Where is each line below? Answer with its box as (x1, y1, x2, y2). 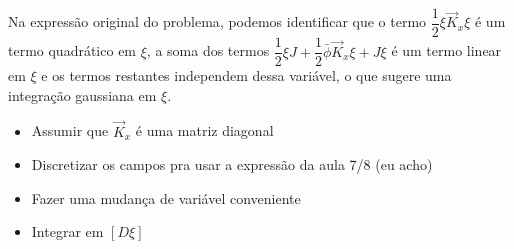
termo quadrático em (8, 40, 137, 61)
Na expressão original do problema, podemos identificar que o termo (8, 11, 427, 32)
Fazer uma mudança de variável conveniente (31, 187, 301, 208)
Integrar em (31, 221, 104, 242)
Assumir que (31, 120, 109, 141)
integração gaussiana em (8, 84, 157, 105)
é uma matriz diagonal (135, 120, 274, 141)
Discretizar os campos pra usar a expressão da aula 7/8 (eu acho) (31, 154, 433, 175)
